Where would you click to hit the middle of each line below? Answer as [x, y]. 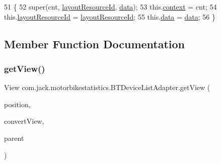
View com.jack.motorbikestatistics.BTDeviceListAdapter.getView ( [107, 87]
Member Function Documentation [95, 44]
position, [17, 104]
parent [14, 138]
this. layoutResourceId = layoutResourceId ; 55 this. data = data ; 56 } [110, 16]
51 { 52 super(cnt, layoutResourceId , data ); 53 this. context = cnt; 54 [111, 7]
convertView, [24, 121]
